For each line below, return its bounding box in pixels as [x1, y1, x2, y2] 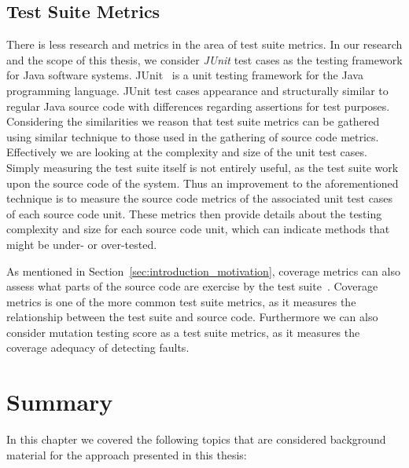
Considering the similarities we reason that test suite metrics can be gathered [6, 113, 380, 130]
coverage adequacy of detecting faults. [6, 339, 190, 356]
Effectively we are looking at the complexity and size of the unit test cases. [6, 144, 367, 160]
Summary [6, 386, 113, 418]
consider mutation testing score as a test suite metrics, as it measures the [6, 324, 360, 340]
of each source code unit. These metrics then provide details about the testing [6, 205, 382, 221]
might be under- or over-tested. [6, 236, 157, 252]
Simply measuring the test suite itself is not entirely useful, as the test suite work [6, 159, 399, 175]
